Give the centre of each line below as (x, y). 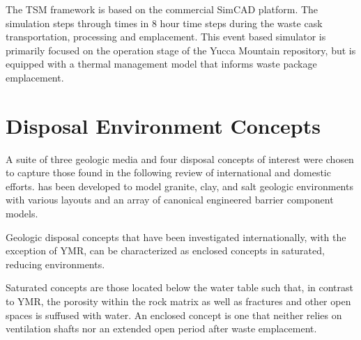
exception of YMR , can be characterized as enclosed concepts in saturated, (165, 250)
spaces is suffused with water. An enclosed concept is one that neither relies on (174, 315)
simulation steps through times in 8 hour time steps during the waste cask (164, 23)
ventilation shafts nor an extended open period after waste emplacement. (161, 329)
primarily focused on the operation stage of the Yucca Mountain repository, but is (181, 50)
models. (22, 214)
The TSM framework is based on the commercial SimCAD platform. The (162, 9)
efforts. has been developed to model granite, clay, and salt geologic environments (179, 186)
